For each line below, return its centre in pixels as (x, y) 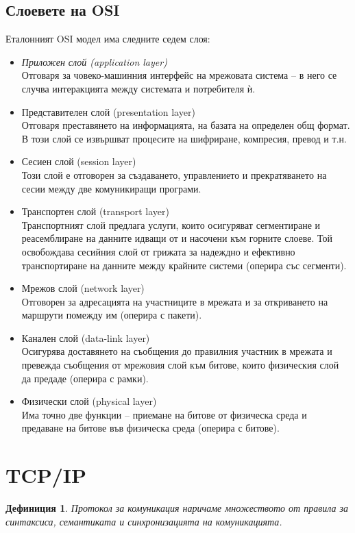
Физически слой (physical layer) (89, 401)
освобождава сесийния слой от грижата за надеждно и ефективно (158, 251)
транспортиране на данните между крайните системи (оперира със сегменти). (184, 265)
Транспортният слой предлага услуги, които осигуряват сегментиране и (171, 224)
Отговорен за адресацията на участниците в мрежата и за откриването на (175, 301)
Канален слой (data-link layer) (86, 337)
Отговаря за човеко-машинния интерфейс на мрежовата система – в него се (179, 75)
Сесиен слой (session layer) (79, 161)
